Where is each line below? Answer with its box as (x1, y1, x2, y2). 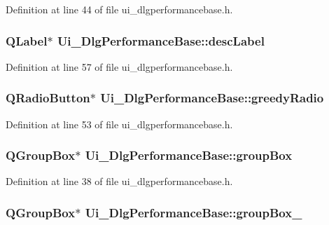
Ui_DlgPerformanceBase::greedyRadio (100, 89, 324, 107)
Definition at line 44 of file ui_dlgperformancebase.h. (6, 2, 233, 16)
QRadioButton (6, 89, 90, 107)
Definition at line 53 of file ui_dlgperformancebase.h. (6, 116, 233, 131)
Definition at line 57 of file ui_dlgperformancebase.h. (6, 59, 233, 74)
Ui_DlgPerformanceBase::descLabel (57, 32, 265, 49)
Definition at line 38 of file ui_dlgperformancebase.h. (6, 174, 233, 189)
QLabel (6, 32, 48, 49)
